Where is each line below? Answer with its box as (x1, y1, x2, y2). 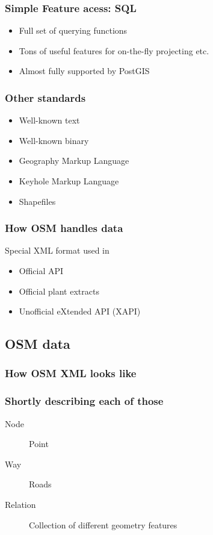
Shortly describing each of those (5, 393, 164, 408)
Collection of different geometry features (29, 518, 177, 531)
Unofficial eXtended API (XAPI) (19, 305, 141, 318)
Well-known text (19, 114, 80, 127)
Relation (5, 498, 36, 510)
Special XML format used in (5, 244, 110, 257)
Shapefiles (19, 195, 56, 207)
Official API (19, 264, 64, 277)
